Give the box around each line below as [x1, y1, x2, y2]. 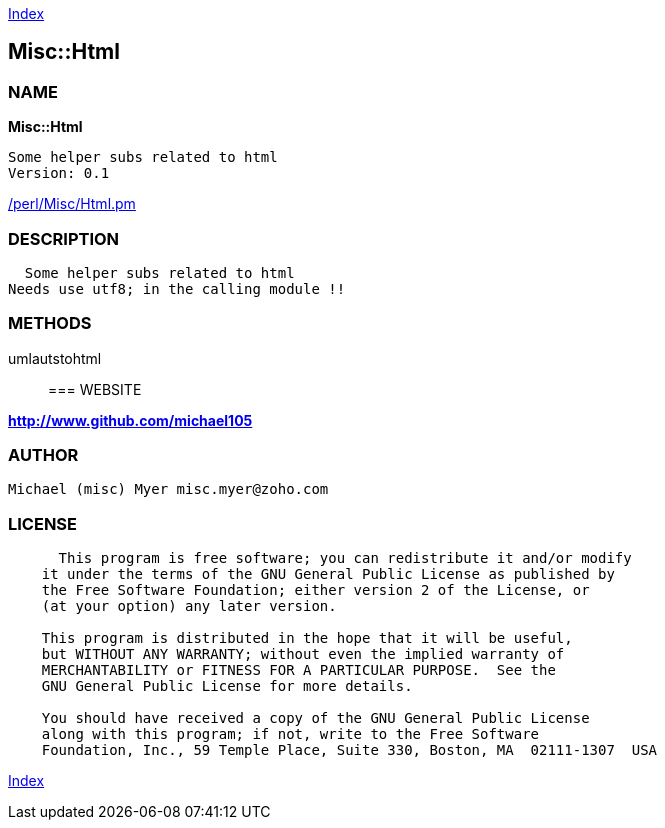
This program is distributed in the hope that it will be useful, [41, 630, 573, 647]
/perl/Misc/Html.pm [8, 195, 136, 213]
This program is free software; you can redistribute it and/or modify [58, 550, 632, 567]
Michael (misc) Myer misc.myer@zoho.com [8, 481, 329, 498]
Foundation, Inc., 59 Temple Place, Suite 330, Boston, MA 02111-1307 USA [41, 742, 658, 759]
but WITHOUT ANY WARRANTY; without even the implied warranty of [41, 646, 565, 663]
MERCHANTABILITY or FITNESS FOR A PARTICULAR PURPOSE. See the [41, 662, 556, 679]
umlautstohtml [8, 349, 102, 367]
